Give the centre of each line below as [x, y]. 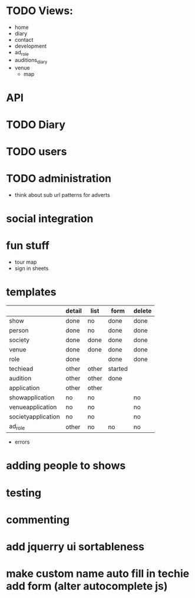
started [118, 369]
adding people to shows [66, 466]
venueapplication [33, 407]
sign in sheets [32, 268]
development [31, 46]
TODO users [37, 152]
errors [22, 442]
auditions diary [31, 60]
